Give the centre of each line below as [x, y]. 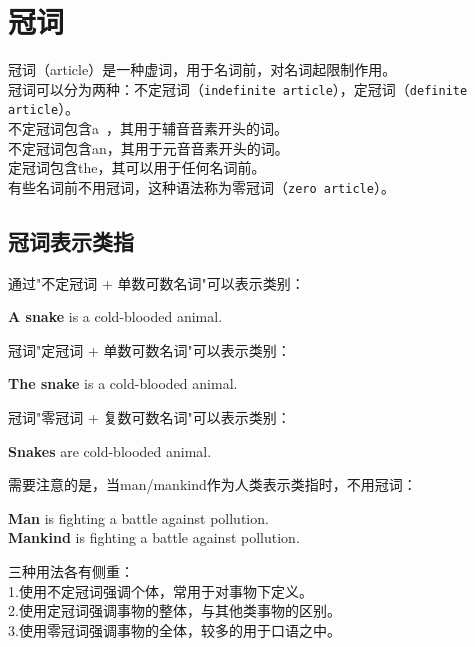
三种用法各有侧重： [71, 571]
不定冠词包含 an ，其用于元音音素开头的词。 [148, 147]
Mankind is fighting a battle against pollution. [154, 537]
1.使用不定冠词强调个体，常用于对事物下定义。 [160, 590]
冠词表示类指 [71, 240]
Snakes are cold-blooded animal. [110, 450]
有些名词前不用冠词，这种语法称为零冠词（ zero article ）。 [201, 186]
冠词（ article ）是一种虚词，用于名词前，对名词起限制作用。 [202, 69]
